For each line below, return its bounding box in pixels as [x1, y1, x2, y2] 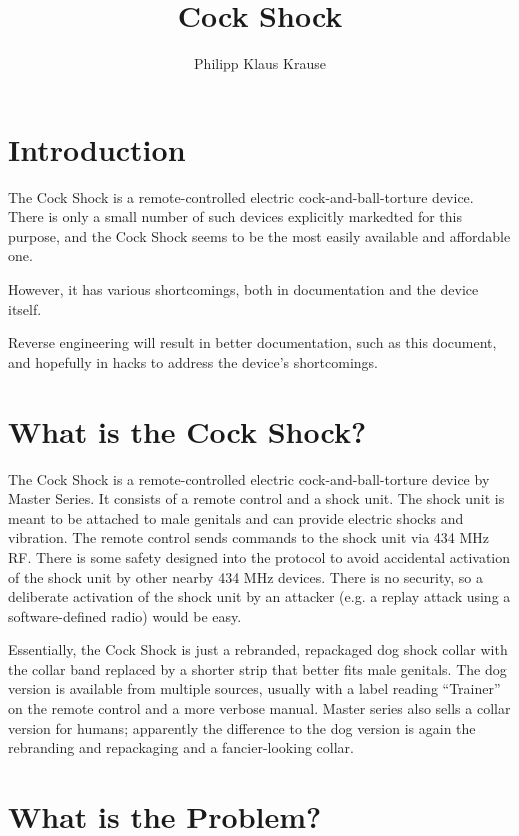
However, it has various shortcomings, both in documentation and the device [8, 279, 479, 300]
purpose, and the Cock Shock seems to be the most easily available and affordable [8, 225, 511, 246]
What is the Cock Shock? [8, 410, 367, 451]
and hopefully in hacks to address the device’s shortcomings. [8, 351, 378, 372]
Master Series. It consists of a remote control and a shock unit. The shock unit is [8, 488, 505, 509]
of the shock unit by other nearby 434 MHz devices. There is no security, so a [8, 566, 483, 587]
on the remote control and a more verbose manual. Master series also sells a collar [8, 698, 511, 719]
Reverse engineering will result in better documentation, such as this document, [8, 332, 497, 353]
